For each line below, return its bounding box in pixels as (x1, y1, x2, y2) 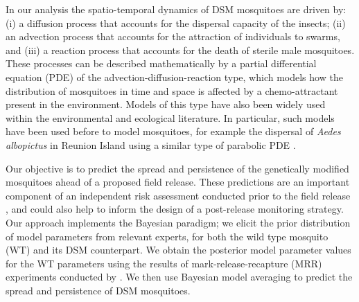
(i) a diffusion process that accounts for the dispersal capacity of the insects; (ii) (6, 15, 346, 30)
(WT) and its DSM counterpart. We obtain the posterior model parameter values (6, 242, 351, 257)
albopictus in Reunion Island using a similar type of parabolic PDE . (6, 137, 296, 152)
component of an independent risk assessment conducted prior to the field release (6, 188, 351, 202)
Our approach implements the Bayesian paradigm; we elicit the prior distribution (6, 215, 351, 229)
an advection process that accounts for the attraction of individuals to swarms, (6, 29, 340, 44)
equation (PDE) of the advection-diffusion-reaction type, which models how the (6, 69, 343, 84)
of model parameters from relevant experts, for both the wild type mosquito (6, 229, 329, 243)
